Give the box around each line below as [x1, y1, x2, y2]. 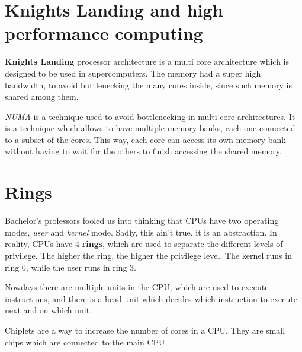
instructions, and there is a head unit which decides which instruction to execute [5, 292, 298, 305]
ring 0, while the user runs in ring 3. [5, 261, 136, 273]
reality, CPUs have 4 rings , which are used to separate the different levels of [5, 237, 283, 250]
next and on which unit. [5, 304, 92, 316]
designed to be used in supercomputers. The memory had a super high [5, 66, 261, 79]
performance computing [5, 21, 203, 45]
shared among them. [5, 90, 79, 103]
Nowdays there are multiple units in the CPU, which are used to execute [5, 281, 269, 293]
